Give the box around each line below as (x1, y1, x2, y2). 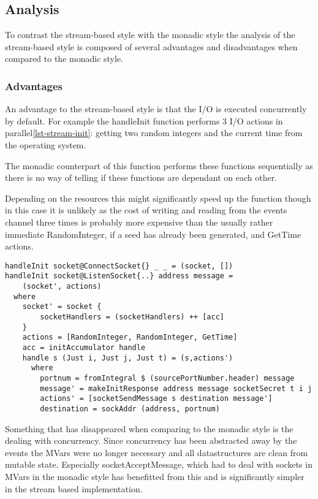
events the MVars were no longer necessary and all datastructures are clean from (5, 446, 308, 459)
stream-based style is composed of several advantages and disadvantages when (5, 40, 298, 53)
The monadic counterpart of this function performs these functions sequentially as (5, 159, 313, 172)
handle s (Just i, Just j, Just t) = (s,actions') (22, 353, 233, 362)
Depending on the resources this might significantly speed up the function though (5, 191, 311, 204)
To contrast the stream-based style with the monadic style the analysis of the (5, 28, 295, 41)
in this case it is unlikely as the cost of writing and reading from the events (5, 204, 287, 216)
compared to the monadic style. (5, 52, 123, 65)
